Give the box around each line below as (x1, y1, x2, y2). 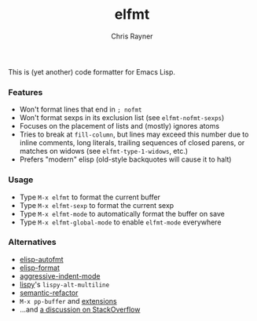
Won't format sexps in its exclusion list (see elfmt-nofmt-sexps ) (19, 113, 225, 122)
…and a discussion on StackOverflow (19, 305, 141, 314)
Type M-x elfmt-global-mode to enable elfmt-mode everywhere (19, 217, 222, 227)
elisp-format (19, 263, 61, 272)
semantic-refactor (19, 288, 79, 297)
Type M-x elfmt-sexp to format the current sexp (19, 200, 174, 210)
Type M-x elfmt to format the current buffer (19, 192, 161, 202)
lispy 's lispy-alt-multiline (19, 279, 110, 289)
